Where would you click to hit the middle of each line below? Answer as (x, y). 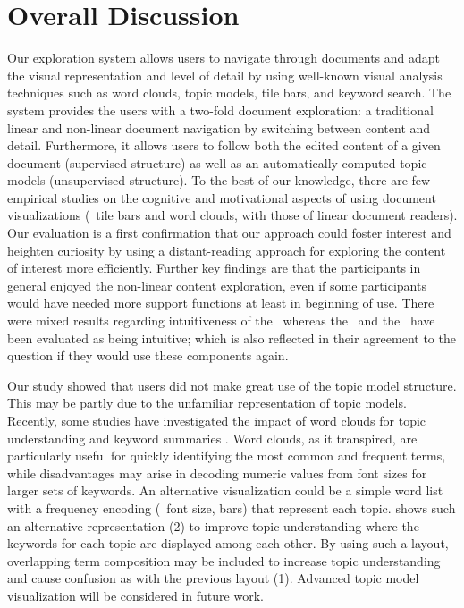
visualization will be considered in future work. (135, 595)
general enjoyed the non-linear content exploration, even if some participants (217, 285)
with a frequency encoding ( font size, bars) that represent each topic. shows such (232, 507)
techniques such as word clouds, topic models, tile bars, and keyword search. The (229, 93)
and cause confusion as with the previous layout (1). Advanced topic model (213, 578)
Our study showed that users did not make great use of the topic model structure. (232, 385)
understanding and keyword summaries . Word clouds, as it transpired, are (212, 438)
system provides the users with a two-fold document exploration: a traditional (220, 110)
